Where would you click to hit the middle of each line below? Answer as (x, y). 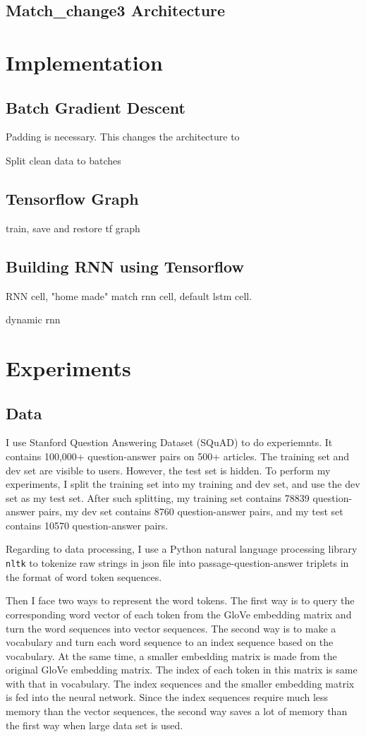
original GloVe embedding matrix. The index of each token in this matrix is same (182, 670)
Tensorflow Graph (72, 198)
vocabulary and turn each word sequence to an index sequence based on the (170, 642)
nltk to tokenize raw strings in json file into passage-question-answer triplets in (177, 563)
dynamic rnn (33, 319)
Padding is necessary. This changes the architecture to (123, 137)
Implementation (84, 62)
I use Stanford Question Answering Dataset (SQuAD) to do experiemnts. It (169, 442)
